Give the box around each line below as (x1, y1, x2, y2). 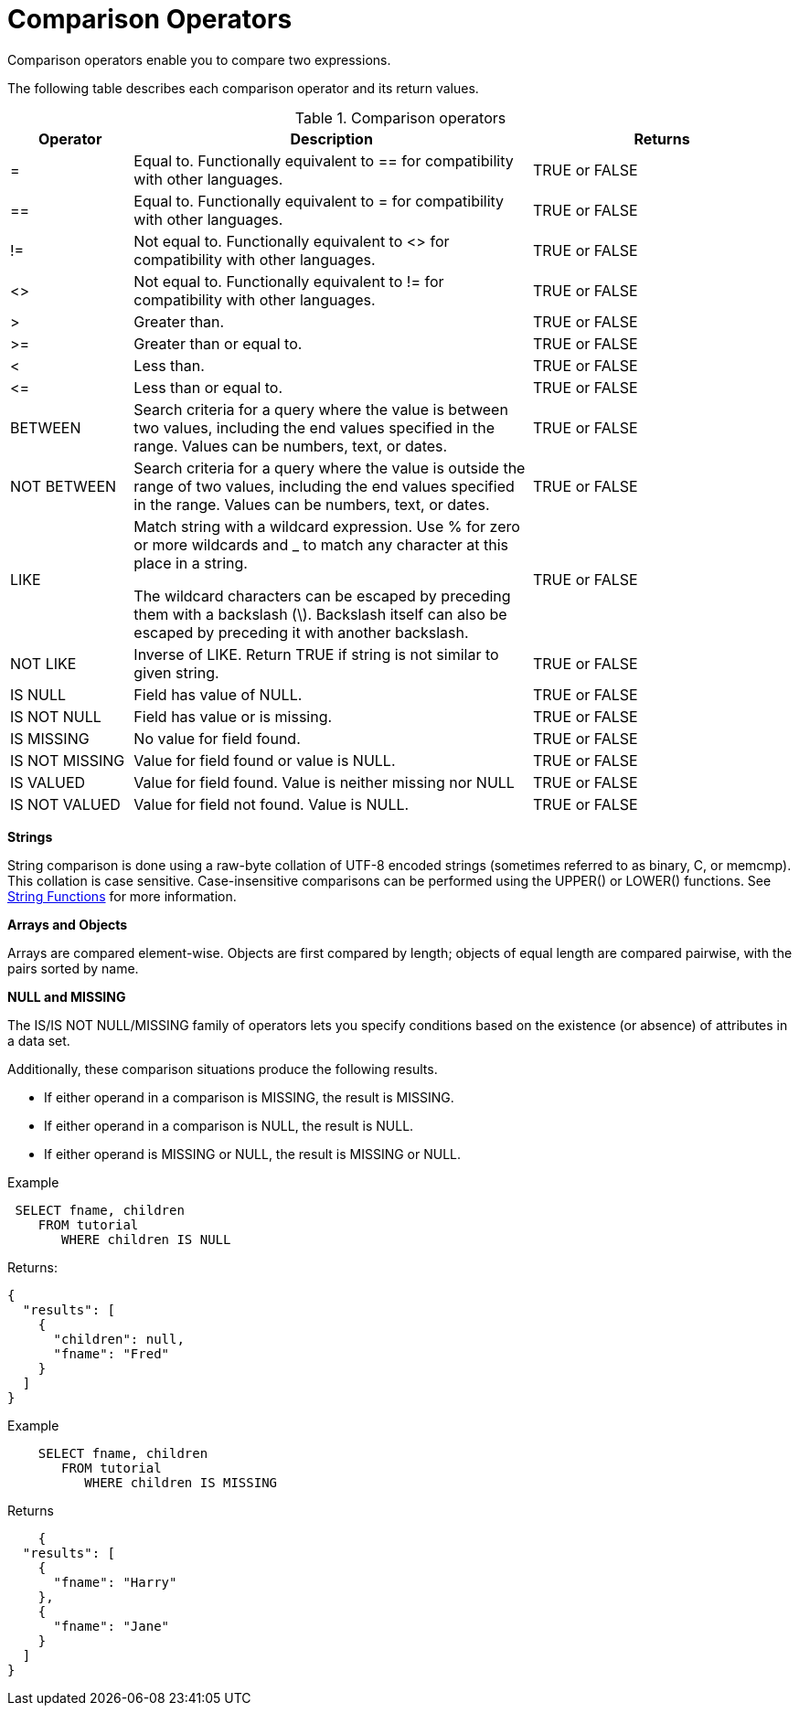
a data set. (7, 1032, 70, 1048)
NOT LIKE (10, 654, 77, 673)
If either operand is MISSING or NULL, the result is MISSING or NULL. (44, 1145, 462, 1162)
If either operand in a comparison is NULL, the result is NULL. (44, 1117, 414, 1133)
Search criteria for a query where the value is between (133, 399, 508, 419)
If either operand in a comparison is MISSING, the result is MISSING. (44, 1089, 454, 1105)
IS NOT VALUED (10, 794, 121, 814)
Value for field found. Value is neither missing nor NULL (133, 772, 515, 792)
